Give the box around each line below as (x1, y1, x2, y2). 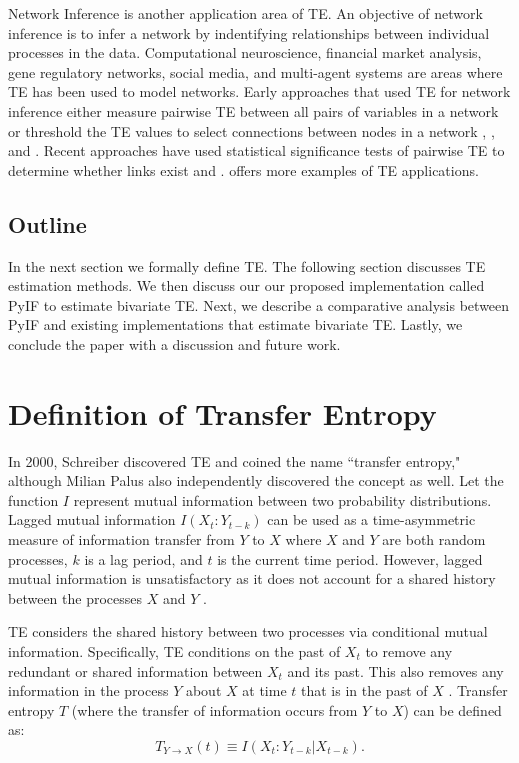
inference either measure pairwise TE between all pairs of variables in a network (8, 100, 499, 121)
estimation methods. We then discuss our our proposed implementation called (8, 275, 485, 296)
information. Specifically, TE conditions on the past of (8, 640, 341, 661)
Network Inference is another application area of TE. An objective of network (8, 3, 483, 23)
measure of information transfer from (8, 529, 235, 550)
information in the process (8, 680, 169, 701)
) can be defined (403, 699, 502, 720)
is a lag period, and (84, 548, 203, 569)
